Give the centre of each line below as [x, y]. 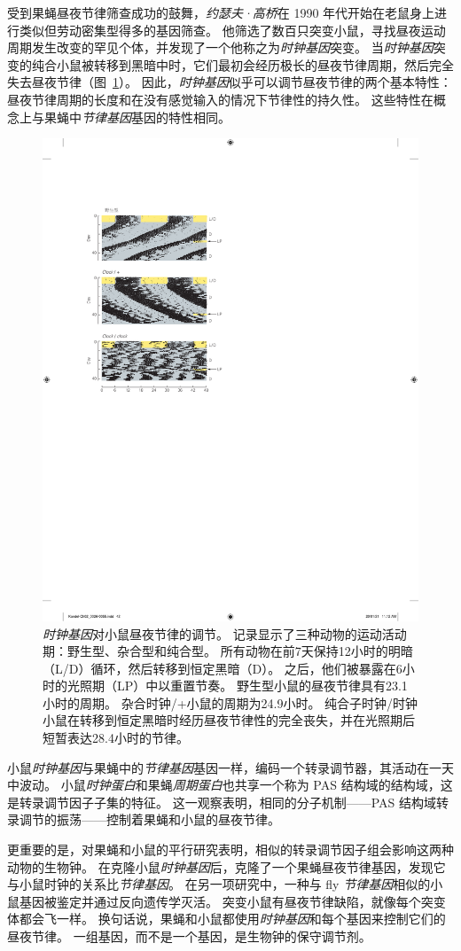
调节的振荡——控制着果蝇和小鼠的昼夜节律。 [149, 819]
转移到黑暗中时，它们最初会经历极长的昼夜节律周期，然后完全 [273, 64]
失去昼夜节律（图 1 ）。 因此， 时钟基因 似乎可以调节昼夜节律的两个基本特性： [230, 82]
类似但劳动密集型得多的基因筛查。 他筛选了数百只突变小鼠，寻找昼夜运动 [232, 30]
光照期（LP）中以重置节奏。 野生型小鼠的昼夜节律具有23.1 [237, 686]
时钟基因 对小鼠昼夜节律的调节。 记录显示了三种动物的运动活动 [225, 633]
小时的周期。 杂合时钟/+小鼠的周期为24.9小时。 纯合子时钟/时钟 [230, 702]
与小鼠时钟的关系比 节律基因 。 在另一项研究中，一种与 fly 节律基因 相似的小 [225, 884]
